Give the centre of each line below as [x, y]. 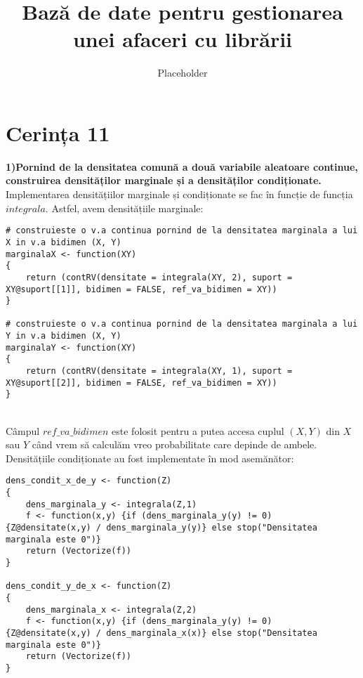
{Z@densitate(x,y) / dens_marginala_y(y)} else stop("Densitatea [161, 528]
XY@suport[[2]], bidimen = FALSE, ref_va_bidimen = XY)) [141, 383]
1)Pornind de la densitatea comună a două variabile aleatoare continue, [182, 166]
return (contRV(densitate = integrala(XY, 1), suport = [159, 371]
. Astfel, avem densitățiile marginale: [124, 208]
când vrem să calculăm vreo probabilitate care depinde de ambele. [174, 444]
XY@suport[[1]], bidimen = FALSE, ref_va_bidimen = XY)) [141, 289]
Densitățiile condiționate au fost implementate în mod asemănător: [150, 458]
